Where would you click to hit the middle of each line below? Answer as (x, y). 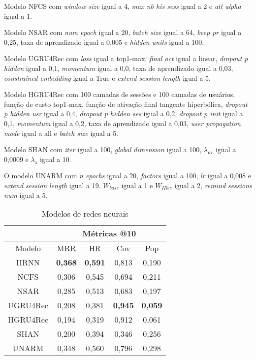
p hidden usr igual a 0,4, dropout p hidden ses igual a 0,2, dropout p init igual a (124, 114)
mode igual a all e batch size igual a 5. (61, 133)
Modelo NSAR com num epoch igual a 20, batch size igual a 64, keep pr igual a (123, 32)
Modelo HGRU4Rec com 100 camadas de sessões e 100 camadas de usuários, (120, 94)
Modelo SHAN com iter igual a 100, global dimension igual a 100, (103, 149)
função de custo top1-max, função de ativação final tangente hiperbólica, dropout (126, 104)
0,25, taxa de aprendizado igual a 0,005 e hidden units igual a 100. (104, 42)
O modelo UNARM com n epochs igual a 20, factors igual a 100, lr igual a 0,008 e (128, 176)
